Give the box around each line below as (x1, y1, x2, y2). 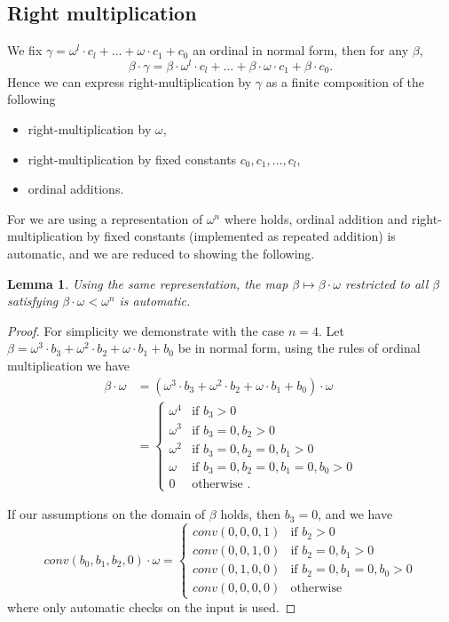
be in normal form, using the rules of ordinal (177, 339, 421, 357)
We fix (7, 41, 43, 60)
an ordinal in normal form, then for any (193, 41, 409, 60)
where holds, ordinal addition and (224, 209, 408, 227)
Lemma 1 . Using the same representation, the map (7, 274, 288, 292)
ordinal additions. (28, 179, 124, 198)
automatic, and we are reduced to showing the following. (7, 244, 315, 263)
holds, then (220, 505, 281, 523)
